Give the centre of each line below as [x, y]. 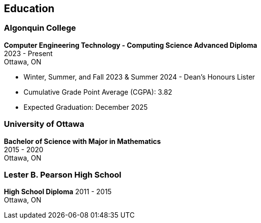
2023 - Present [28, 53]
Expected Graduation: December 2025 [86, 107]
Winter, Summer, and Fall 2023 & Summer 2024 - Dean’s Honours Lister [139, 77]
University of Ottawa [44, 124]
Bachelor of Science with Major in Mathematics [83, 141]
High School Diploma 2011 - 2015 [58, 192]
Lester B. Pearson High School [63, 174]
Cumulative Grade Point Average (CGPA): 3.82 [98, 92]
